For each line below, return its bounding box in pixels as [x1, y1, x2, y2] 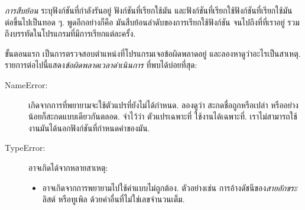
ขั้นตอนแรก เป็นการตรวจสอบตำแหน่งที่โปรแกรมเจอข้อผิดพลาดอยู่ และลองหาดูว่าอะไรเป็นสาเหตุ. [5, 47, 301, 59]
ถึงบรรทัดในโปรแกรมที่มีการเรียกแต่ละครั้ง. [5, 27, 136, 40]
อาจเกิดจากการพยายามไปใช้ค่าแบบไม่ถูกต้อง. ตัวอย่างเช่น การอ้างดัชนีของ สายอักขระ [42, 181, 297, 193]
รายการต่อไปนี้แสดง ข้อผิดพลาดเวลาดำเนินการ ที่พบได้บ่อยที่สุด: [5, 59, 197, 71]
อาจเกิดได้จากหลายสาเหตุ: [28, 161, 108, 173]
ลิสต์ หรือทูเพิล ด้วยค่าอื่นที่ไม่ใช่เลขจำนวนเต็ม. [42, 193, 185, 205]
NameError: [5, 78, 48, 91]
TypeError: [5, 141, 46, 154]
